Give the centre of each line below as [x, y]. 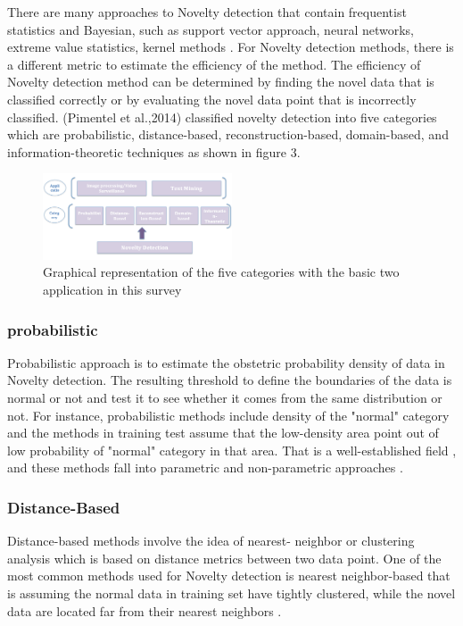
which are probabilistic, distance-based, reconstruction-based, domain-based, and [228, 134]
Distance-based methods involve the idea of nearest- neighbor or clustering [211, 541]
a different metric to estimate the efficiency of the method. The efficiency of [214, 64]
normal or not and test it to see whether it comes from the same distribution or [225, 397]
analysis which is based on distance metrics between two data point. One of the [224, 558]
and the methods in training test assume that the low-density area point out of [223, 433]
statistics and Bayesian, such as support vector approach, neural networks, [211, 29]
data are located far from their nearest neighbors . [145, 610]
